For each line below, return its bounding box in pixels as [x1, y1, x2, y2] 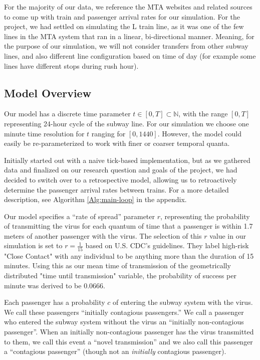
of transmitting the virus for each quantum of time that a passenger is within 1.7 [4, 221, 253, 231]
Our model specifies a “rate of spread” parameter [4, 211, 155, 221]
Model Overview [4, 85, 92, 100]
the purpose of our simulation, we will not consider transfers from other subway [4, 41, 248, 51]
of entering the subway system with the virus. [112, 297, 253, 307]
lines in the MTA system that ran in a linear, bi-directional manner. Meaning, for [4, 31, 254, 41]
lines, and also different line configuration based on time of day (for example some [4, 50, 256, 61]
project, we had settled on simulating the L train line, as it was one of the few [4, 21, 244, 32]
